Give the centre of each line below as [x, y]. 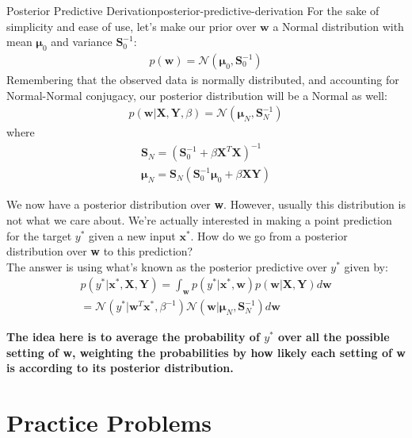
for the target [39, 235]
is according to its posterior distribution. [120, 368]
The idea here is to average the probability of [133, 337]
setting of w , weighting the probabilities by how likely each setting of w [206, 352]
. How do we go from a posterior [269, 235]
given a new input [132, 235]
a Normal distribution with [338, 26]
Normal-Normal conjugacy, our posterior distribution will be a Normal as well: [197, 95]
